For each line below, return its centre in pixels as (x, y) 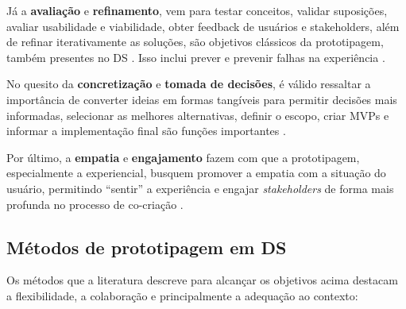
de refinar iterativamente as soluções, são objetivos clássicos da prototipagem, (195, 42)
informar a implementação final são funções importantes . (146, 131)
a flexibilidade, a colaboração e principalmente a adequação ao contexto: (182, 295)
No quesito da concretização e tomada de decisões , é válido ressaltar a (189, 84)
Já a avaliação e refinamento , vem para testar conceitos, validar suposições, (197, 10)
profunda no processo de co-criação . (95, 204)
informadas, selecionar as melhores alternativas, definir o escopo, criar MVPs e (198, 115)
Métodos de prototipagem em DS (147, 247)
